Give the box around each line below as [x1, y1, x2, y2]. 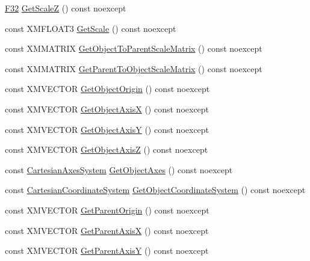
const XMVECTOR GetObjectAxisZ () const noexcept [5, 143, 208, 156]
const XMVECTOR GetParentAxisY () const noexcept [5, 244, 209, 257]
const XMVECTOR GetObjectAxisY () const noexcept [5, 123, 209, 135]
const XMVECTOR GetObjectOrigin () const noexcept [5, 82, 210, 95]
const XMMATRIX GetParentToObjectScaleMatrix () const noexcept [5, 62, 262, 75]
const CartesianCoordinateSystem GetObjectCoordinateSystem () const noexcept [5, 183, 306, 196]
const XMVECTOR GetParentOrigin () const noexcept [5, 203, 209, 216]
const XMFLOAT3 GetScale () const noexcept [5, 22, 176, 34]
